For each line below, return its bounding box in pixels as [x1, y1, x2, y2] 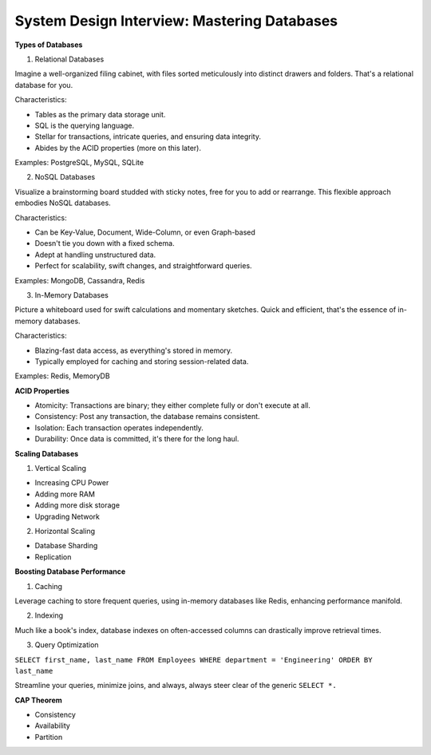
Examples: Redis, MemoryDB [14, 371, 111, 381]
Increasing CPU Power [34, 478, 109, 488]
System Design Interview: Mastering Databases [14, 12, 338, 30]
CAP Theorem [14, 695, 63, 705]
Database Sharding [34, 541, 98, 551]
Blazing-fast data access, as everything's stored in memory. [34, 346, 233, 355]
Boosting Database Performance [14, 567, 126, 576]
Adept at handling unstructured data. [34, 250, 156, 259]
